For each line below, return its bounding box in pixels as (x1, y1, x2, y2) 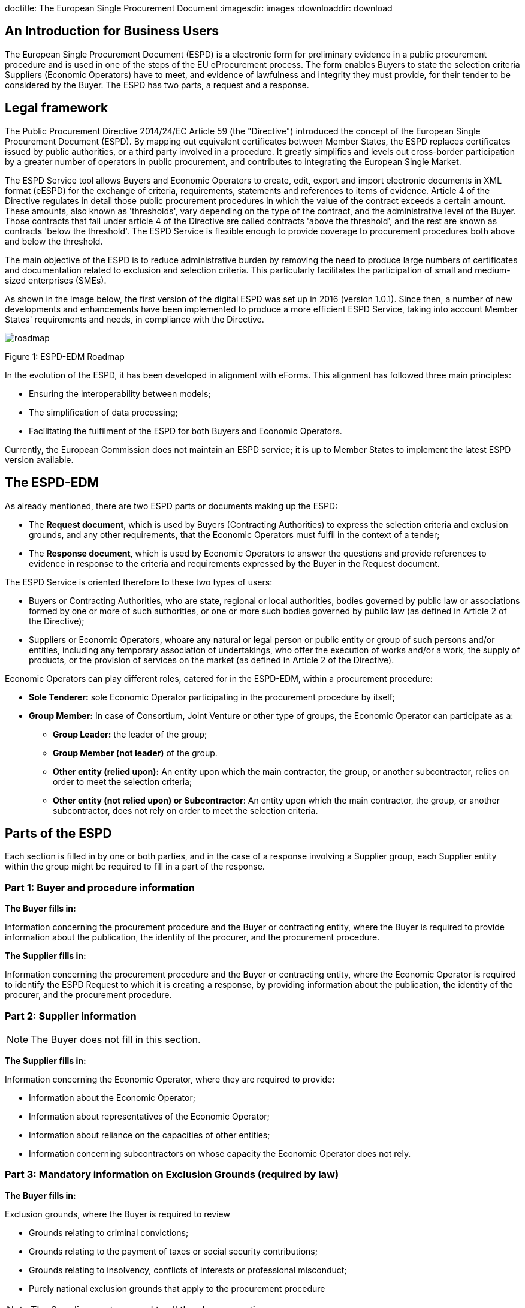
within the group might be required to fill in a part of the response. (5, 861, 265, 872)
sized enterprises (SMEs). (5, 275, 107, 285)
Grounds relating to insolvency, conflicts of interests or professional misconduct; (29, 1264, 347, 1275)
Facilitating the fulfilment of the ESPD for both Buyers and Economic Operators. (29, 425, 342, 436)
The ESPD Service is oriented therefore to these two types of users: (5, 576, 273, 587)
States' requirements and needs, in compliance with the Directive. (5, 314, 264, 324)
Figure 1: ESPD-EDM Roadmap (5, 351, 125, 362)
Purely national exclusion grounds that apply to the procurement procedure (29, 1283, 325, 1294)
